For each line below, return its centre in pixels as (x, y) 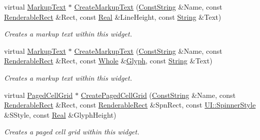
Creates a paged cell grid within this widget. (72, 132)
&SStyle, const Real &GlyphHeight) (60, 114)
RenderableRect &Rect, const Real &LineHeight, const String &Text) (113, 16)
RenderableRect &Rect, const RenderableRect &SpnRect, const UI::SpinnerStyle (130, 105)
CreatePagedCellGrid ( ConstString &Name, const (158, 95)
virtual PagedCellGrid (38, 95)
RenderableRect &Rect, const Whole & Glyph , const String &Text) (108, 61)
